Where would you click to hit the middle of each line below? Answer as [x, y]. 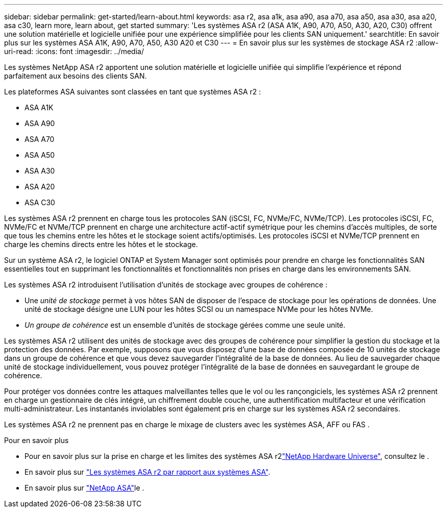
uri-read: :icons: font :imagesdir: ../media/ [74, 51]
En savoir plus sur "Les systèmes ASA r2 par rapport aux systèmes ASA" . [147, 472]
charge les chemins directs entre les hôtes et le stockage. [101, 244]
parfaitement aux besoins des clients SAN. [76, 76]
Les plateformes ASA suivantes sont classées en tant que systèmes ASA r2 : [133, 92]
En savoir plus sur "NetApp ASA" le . [84, 488]
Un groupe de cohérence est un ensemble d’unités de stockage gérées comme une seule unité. [185, 325]
